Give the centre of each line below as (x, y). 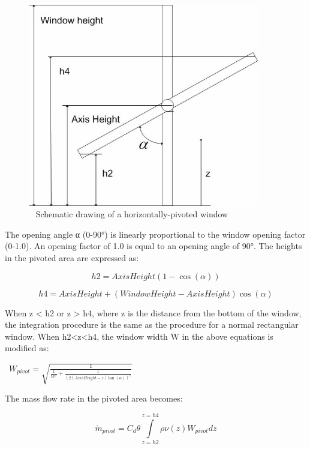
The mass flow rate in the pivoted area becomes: (94, 398)
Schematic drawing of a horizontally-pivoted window (132, 214)
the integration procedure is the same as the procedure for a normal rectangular (152, 324)
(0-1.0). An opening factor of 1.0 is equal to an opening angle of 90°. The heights (154, 246)
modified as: (27, 348)
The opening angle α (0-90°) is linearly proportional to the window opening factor (155, 234)
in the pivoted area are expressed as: (72, 257)
